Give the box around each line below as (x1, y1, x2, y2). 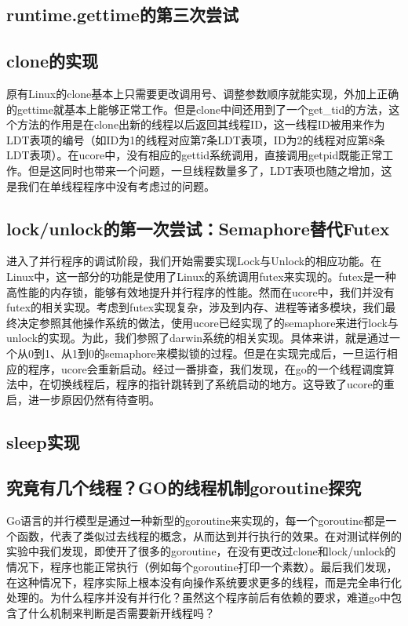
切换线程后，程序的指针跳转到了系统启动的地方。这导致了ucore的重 (49, 376, 395, 392)
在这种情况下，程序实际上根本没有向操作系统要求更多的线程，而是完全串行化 (6, 573, 402, 590)
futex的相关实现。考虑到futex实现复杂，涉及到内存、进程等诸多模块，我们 (6, 299, 385, 315)
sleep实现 (6, 429, 80, 453)
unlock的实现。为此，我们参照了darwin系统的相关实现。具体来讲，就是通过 (6, 329, 390, 346)
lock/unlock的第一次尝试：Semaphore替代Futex (6, 216, 390, 240)
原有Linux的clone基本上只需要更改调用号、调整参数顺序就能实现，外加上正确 (6, 85, 399, 101)
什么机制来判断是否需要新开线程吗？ (27, 604, 215, 621)
